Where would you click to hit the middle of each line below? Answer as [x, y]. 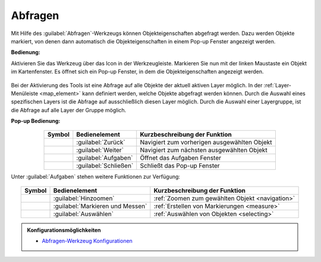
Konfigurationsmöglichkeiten [64, 230]
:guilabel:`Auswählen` [84, 214]
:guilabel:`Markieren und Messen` [100, 206]
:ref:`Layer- [277, 85]
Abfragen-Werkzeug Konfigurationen [87, 241]
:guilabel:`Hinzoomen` [84, 198]
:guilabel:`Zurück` [101, 143]
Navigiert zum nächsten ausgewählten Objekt [204, 150]
